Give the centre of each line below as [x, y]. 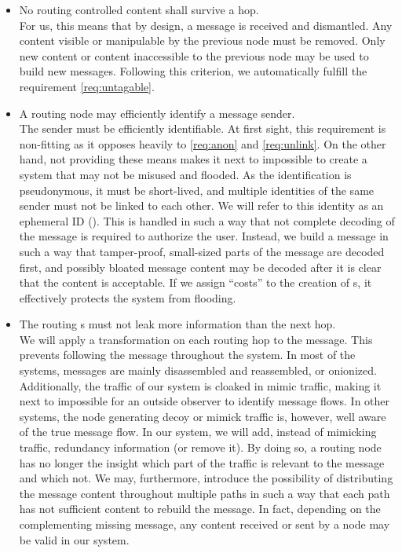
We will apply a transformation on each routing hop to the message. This [196, 339]
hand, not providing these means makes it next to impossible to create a [193, 159]
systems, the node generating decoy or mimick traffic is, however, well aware [203, 416]
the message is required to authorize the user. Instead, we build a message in [204, 236]
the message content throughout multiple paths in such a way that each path [205, 493]
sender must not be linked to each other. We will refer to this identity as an [201, 205]
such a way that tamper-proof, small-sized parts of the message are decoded [202, 251]
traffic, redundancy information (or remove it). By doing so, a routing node [200, 447]
